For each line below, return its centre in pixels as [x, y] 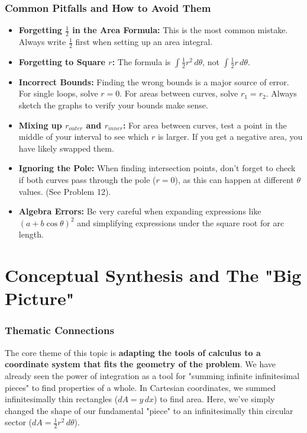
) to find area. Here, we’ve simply [214, 399]
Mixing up [40, 125]
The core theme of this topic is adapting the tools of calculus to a [133, 352]
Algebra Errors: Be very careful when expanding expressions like [140, 211]
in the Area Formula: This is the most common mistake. [180, 30]
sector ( [18, 422]
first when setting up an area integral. [144, 42]
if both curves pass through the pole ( [87, 180]
